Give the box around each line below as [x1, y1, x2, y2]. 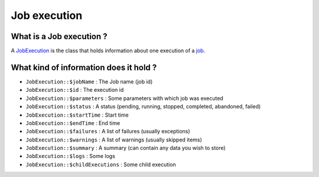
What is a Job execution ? [11, 31, 108, 41]
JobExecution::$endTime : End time [25, 119, 121, 127]
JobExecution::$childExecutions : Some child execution [25, 160, 177, 168]
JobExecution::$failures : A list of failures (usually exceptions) [25, 128, 190, 135]
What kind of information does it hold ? [11, 62, 157, 72]
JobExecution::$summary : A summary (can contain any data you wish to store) [25, 144, 226, 152]
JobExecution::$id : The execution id [25, 86, 124, 94]
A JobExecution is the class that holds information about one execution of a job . [11, 47, 206, 54]
